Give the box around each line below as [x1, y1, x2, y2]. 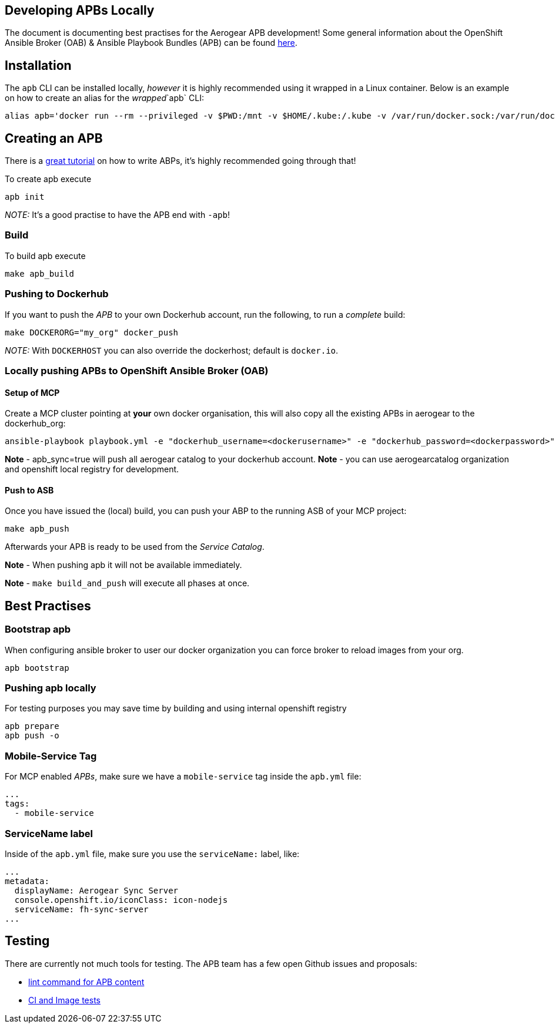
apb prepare [5, 721, 59, 731]
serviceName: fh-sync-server [14, 904, 149, 914]
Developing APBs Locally [5, 3, 155, 18]
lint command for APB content [28, 976, 145, 987]
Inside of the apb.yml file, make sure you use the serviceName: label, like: [5, 848, 300, 859]
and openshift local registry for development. [5, 464, 179, 475]
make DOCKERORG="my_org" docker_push [5, 327, 179, 337]
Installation [5, 58, 72, 73]
